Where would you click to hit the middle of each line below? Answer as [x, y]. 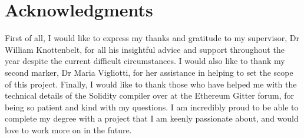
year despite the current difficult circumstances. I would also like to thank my [145, 61]
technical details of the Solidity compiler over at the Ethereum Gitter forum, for [150, 95]
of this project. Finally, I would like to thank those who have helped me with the [151, 84]
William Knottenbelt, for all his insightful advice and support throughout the [145, 49]
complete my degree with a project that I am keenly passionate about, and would [152, 118]
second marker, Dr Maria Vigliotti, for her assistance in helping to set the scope [149, 72]
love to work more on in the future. [68, 129]
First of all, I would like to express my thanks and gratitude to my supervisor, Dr [152, 38]
